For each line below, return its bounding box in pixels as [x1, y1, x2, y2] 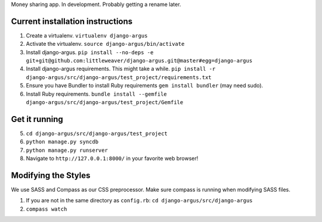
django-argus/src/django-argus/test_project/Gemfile [26, 99, 184, 106]
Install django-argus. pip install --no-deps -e [26, 48, 154, 56]
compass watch [26, 205, 67, 212]
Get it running [11, 114, 64, 124]
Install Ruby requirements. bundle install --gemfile [26, 90, 167, 98]
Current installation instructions [11, 16, 133, 26]
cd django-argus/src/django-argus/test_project [26, 130, 168, 137]
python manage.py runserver [26, 146, 109, 154]
